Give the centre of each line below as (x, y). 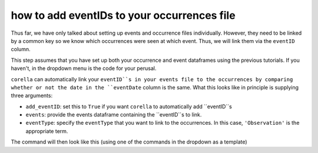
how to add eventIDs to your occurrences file (123, 15)
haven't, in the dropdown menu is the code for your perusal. (84, 68)
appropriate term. (47, 131)
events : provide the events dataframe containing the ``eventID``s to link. (114, 115)
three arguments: (32, 96)
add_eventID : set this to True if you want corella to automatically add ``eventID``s (129, 107)
